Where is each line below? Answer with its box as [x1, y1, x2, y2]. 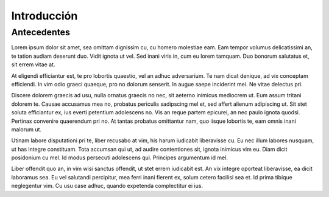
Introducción [11, 9, 78, 22]
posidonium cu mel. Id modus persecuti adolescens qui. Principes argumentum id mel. [11, 154, 228, 161]
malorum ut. [11, 125, 42, 133]
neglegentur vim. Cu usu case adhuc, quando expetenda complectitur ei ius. [11, 182, 203, 190]
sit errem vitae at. [11, 61, 55, 68]
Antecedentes [11, 27, 70, 38]
